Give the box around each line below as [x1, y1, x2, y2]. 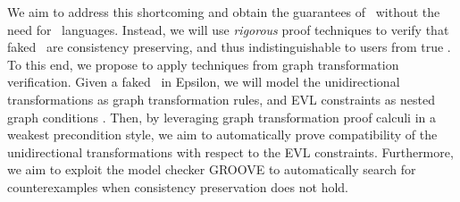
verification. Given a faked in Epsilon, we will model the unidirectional [7, 72, 400, 91]
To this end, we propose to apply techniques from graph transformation [7, 55, 399, 73]
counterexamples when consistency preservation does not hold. [7, 177, 348, 196]
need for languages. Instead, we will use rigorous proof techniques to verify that [7, 20, 449, 38]
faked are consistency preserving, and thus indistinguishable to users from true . [7, 38, 451, 56]
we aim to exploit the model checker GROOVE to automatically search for [7, 160, 416, 179]
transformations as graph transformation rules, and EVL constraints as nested [7, 89, 435, 108]
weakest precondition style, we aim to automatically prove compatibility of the [7, 125, 438, 144]
